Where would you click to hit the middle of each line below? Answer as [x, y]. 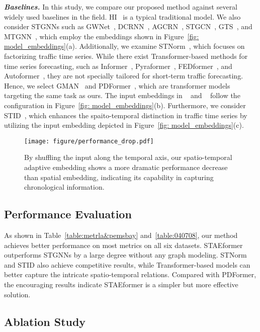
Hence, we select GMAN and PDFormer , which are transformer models [117, 85]
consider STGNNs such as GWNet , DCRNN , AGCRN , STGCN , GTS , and [128, 26]
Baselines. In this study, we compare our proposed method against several [121, 7]
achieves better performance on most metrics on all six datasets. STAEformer [123, 245]
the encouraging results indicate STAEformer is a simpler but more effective [121, 284]
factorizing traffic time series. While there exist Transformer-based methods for [126, 56]
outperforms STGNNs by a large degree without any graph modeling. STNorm [125, 255]
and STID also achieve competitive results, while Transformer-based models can [127, 264]
